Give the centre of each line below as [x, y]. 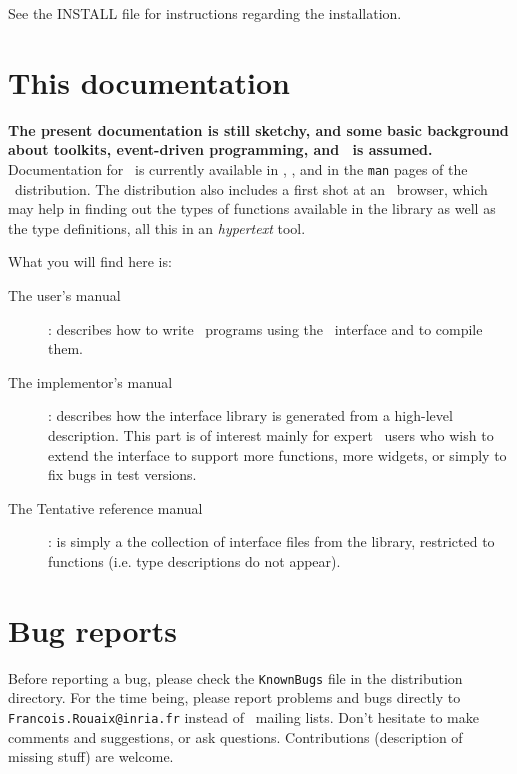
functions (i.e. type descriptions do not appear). [194, 560]
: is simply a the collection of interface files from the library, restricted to [271, 541]
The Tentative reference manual [105, 507]
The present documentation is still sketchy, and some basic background [258, 129]
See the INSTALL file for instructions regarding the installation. [205, 13]
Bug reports [93, 629]
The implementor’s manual [90, 381]
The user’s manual [64, 294]
